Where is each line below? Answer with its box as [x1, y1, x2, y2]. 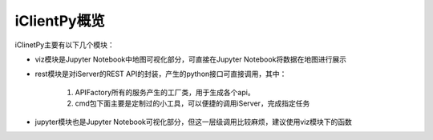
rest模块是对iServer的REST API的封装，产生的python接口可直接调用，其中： [34, 69, 287, 79]
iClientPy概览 [14, 12, 105, 30]
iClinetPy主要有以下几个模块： [14, 40, 115, 50]
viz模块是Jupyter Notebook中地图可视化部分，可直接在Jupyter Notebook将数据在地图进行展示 [34, 54, 347, 64]
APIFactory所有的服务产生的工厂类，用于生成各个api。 [75, 87, 256, 97]
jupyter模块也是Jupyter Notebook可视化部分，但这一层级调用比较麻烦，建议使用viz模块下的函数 [34, 117, 352, 126]
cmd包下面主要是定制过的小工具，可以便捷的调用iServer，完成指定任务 [75, 98, 310, 108]
